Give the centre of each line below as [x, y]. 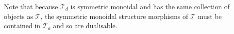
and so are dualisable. [85, 25]
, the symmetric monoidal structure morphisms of [114, 16]
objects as [19, 16]
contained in [22, 25]
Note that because [31, 6]
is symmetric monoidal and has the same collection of [150, 6]
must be [210, 16]
